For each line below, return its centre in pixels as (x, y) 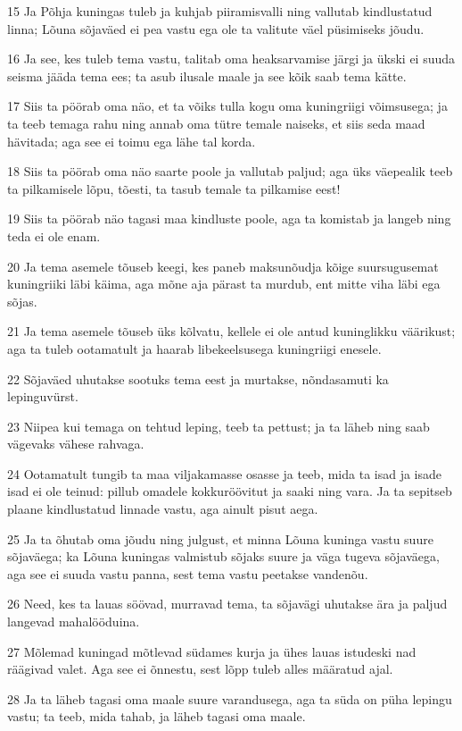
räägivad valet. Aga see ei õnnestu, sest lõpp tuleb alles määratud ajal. (200, 669)
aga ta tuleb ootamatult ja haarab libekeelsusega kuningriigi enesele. (194, 348)
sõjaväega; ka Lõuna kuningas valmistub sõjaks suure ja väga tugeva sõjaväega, (223, 556)
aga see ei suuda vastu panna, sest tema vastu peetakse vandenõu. (188, 573)
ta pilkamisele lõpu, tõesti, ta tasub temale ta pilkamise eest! (174, 188)
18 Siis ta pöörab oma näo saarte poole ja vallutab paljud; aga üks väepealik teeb (230, 171)
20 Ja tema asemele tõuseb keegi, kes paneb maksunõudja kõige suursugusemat (223, 266)
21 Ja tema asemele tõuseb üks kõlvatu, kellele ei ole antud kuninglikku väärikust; (231, 331)
